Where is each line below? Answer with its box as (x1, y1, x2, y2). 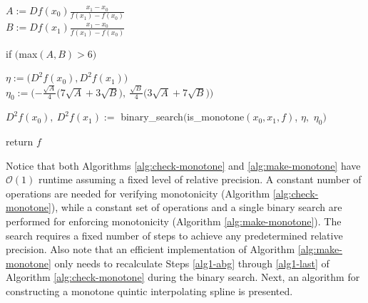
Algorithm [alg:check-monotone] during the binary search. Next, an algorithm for (6, 269, 360, 284)
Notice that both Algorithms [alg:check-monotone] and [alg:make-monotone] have (6, 158, 361, 173)
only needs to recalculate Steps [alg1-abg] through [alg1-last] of (54, 255, 329, 270)
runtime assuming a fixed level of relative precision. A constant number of (38, 172, 362, 187)
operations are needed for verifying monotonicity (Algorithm (6, 185, 270, 200)
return (6, 134, 34, 149)
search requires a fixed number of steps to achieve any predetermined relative (6, 227, 343, 242)
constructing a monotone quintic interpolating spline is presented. (6, 284, 293, 299)
